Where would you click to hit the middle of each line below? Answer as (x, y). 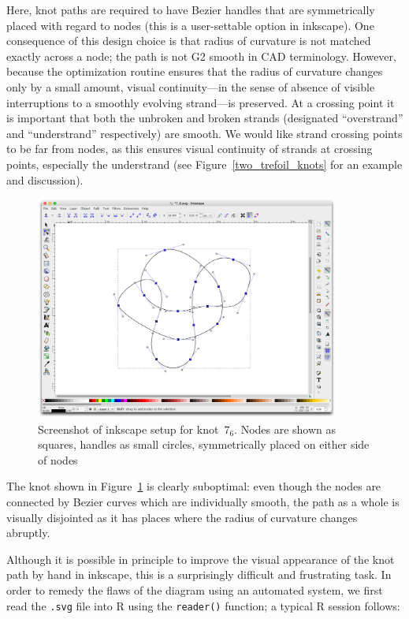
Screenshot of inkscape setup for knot (128, 429)
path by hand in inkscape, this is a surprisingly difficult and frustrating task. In (199, 574)
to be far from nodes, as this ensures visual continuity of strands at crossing (190, 149)
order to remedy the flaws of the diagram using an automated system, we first (195, 589)
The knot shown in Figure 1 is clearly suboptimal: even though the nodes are (194, 486)
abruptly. (28, 533)
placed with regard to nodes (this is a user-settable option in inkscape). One (190, 25)
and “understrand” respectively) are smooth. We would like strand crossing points (204, 133)
